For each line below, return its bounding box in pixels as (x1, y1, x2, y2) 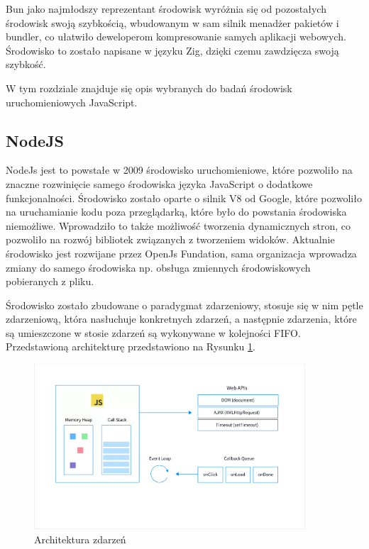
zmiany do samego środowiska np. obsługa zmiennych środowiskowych (6, 260, 311, 274)
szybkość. (6, 57, 46, 72)
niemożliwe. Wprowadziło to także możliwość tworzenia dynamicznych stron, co (6, 218, 351, 233)
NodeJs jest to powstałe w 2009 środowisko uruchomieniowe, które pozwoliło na (6, 162, 353, 177)
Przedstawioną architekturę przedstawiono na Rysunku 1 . (6, 339, 255, 354)
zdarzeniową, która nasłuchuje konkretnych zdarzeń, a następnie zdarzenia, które (6, 311, 357, 326)
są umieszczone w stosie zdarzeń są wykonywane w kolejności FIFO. (6, 325, 301, 340)
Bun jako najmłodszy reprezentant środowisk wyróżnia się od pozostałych (6, 1, 326, 16)
